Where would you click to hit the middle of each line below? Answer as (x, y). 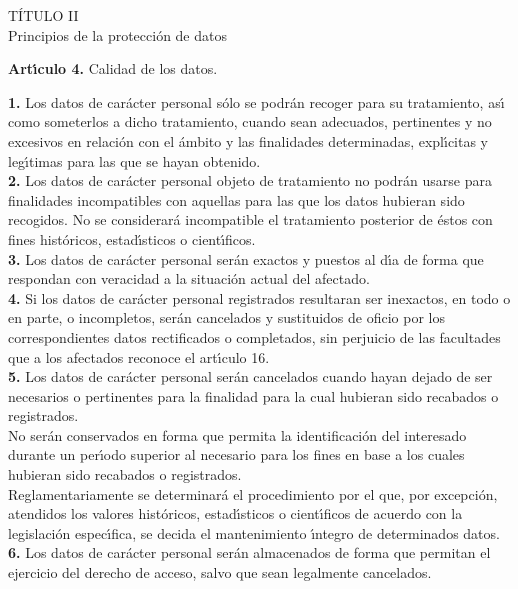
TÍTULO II (43, 15)
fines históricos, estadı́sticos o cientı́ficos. (132, 238)
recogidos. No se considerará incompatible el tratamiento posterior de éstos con (250, 219)
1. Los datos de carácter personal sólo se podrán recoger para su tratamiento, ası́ (256, 101)
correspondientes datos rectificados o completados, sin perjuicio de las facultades (254, 336)
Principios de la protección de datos (117, 34)
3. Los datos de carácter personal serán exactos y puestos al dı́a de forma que (246, 258)
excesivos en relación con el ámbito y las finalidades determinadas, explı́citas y (248, 140)
